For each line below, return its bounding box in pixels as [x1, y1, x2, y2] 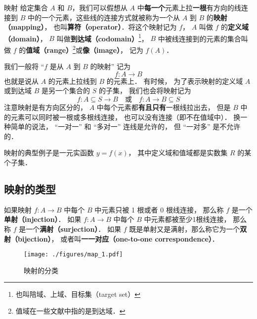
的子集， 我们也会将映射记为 [98, 85, 191, 96]
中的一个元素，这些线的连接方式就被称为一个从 [27, 12, 180, 22]
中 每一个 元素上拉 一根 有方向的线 [137, 2, 241, 12]
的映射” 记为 [90, 61, 130, 71]
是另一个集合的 [41, 85, 90, 96]
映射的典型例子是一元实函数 [4, 147, 94, 158]
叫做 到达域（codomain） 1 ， [56, 32, 148, 43]
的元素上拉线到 [48, 75, 97, 86]
